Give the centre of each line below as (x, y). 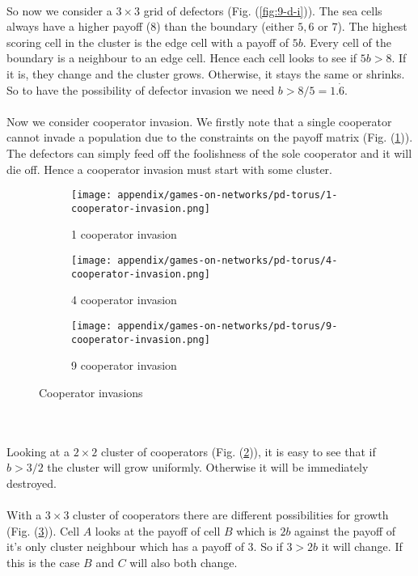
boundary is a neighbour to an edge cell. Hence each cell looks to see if (182, 58)
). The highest (372, 26)
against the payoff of (345, 530)
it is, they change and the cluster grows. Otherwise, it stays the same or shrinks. (206, 73)
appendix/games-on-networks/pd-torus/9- (228, 326)
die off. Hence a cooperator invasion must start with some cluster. (169, 169)
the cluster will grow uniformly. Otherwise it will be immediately (208, 467)
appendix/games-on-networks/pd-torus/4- (228, 261)
